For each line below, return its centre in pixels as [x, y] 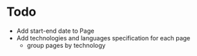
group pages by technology [66, 45]
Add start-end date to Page [55, 31]
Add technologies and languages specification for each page [103, 38]
